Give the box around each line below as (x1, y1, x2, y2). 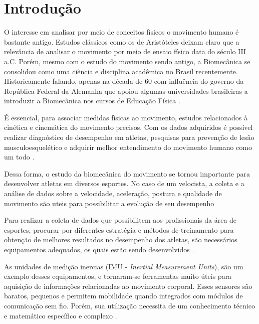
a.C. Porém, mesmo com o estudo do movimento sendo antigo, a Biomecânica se (4, 56, 250, 66)
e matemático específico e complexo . (4, 310, 117, 320)
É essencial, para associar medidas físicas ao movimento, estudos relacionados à (4, 112, 247, 122)
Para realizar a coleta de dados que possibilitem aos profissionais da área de (4, 215, 237, 225)
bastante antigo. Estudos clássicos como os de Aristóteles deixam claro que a (4, 36, 239, 47)
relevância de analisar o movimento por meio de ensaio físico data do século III (4, 46, 246, 57)
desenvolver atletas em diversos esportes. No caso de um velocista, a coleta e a (4, 178, 244, 189)
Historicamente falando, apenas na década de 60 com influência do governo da (4, 76, 244, 86)
